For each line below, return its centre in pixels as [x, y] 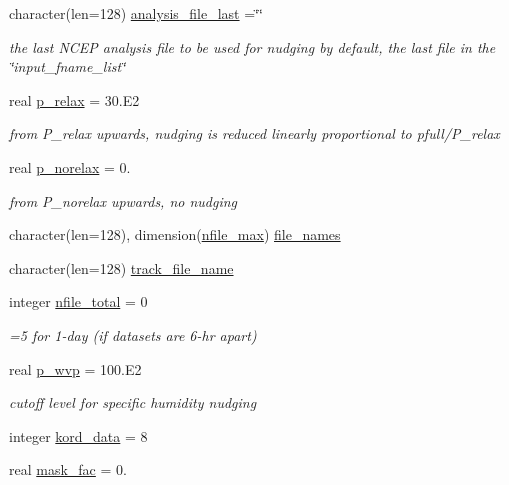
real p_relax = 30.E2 [74, 99]
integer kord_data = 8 [78, 435]
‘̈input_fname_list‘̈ [67, 66]
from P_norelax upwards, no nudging [123, 200]
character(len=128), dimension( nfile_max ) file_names [175, 234]
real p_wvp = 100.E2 [75, 368]
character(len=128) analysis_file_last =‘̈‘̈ [136, 13]
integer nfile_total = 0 [78, 301]
